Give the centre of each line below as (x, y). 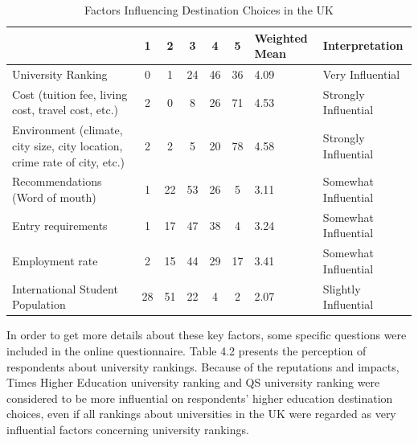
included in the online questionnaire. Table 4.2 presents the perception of (186, 350)
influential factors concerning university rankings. (128, 429)
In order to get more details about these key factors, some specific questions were (207, 335)
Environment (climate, (68, 130)
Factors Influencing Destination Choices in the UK (209, 10)
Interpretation (363, 45)
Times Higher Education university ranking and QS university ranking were (193, 382)
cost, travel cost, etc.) (65, 110)
